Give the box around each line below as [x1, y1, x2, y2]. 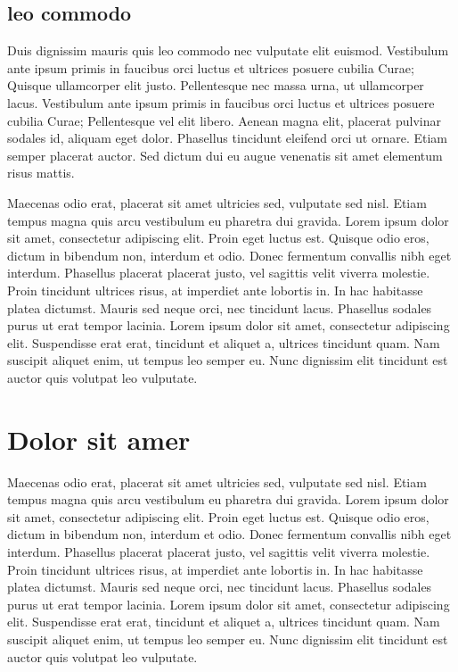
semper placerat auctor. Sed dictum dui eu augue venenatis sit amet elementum [7, 145, 443, 164]
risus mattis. [7, 163, 75, 182]
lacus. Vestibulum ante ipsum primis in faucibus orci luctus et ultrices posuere [7, 93, 435, 112]
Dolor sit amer [7, 420, 191, 457]
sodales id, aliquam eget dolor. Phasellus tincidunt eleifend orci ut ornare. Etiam [7, 129, 448, 147]
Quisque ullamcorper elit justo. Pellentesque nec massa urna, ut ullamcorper [7, 76, 424, 95]
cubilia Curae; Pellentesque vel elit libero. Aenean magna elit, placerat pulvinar [7, 111, 441, 129]
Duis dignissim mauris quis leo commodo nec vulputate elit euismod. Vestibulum [7, 41, 449, 60]
